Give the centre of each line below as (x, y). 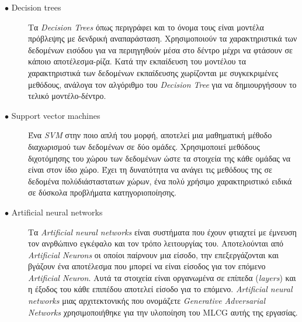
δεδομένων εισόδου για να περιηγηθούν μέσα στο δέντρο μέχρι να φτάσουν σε (160, 49)
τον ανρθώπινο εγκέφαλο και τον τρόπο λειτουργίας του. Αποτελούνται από (156, 243)
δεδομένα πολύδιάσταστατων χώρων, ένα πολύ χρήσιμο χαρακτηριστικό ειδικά (160, 181)
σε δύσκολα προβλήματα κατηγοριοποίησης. (102, 192)
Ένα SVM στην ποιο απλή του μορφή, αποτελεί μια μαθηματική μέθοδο (150, 135)
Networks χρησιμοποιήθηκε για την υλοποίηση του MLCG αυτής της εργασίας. (163, 312)
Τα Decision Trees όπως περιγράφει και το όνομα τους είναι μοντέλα (146, 27)
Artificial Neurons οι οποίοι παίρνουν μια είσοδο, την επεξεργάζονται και (154, 254)
